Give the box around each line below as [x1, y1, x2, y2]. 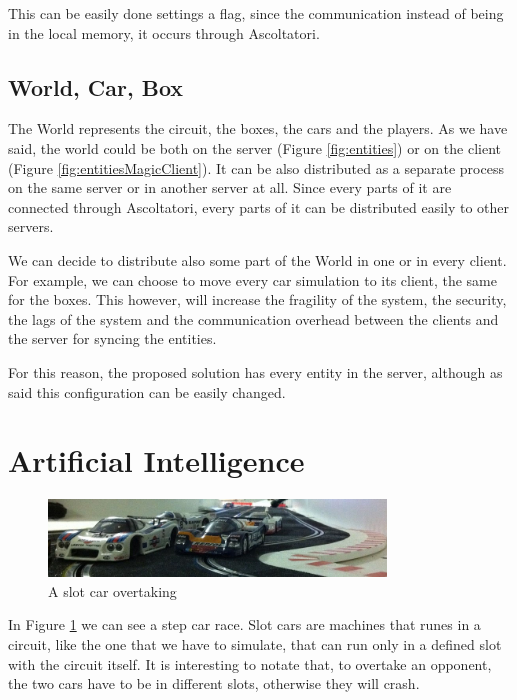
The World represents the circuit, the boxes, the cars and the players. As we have [8, 118, 508, 139]
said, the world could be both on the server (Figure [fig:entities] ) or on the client [8, 137, 501, 158]
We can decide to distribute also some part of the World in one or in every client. [8, 249, 507, 270]
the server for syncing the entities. [8, 328, 217, 349]
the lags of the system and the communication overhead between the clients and [8, 308, 499, 329]
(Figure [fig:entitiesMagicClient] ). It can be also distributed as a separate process [8, 157, 504, 178]
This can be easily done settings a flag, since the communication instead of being [8, 3, 504, 23]
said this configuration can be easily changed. [8, 381, 286, 402]
